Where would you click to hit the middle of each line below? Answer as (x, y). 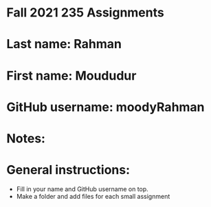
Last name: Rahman (64, 44)
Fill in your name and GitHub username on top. (82, 189)
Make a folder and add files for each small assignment (93, 196)
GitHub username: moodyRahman (105, 107)
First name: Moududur (71, 75)
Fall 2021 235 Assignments (85, 13)
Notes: (26, 138)
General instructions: (68, 170)
